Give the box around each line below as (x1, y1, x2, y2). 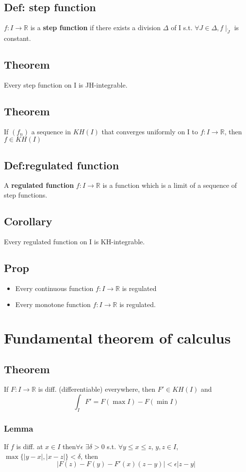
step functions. (4, 189, 48, 200)
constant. (4, 33, 31, 43)
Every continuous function (15, 283, 94, 293)
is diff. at (16, 441, 43, 451)
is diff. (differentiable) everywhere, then (38, 384, 156, 394)
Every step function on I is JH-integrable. (4, 79, 128, 90)
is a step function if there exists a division (30, 22, 161, 33)
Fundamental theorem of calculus (4, 327, 231, 347)
